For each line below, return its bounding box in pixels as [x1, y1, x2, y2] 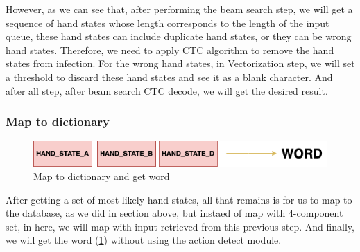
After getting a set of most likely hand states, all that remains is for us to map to [6, 192, 352, 206]
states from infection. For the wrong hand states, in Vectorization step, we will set [6, 56, 355, 71]
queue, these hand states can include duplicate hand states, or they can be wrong [6, 29, 352, 44]
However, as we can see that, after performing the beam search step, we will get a [6, 2, 353, 16]
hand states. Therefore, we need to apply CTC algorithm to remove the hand [6, 42, 334, 57]
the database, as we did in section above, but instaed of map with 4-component [6, 206, 343, 220]
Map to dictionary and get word [33, 169, 170, 183]
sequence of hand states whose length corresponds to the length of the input [6, 15, 329, 30]
